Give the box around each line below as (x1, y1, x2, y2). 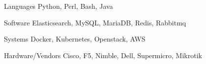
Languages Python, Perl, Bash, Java (4, 1, 113, 11)
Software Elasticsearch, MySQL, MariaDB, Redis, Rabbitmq (4, 17, 186, 27)
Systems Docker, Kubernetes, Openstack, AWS (4, 34, 146, 44)
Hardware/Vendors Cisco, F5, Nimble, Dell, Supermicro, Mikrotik (4, 50, 202, 60)
